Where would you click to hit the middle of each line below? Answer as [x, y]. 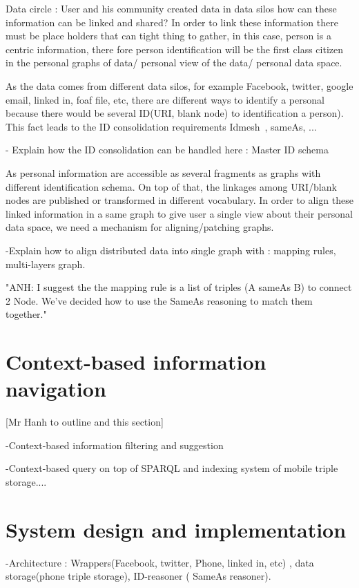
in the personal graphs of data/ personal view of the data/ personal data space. [174, 63]
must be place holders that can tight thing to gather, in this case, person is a [168, 36]
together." [26, 314]
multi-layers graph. [46, 264]
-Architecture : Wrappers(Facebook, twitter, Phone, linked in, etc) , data [160, 562]
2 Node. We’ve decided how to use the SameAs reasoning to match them [159, 300]
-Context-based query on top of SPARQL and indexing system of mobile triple [172, 468]
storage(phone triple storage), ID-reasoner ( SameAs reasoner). [138, 576]
